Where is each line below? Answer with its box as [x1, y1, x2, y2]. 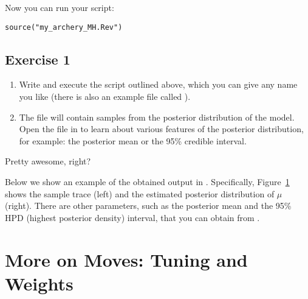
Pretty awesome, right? [5, 155, 91, 167]
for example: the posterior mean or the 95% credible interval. [19, 134, 247, 147]
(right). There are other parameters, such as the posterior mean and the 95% [5, 199, 292, 212]
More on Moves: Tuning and [5, 247, 248, 272]
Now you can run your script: [5, 1, 114, 13]
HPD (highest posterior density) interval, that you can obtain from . [5, 211, 260, 223]
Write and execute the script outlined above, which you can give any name [19, 78, 298, 91]
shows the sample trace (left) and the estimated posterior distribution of [5, 187, 275, 200]
